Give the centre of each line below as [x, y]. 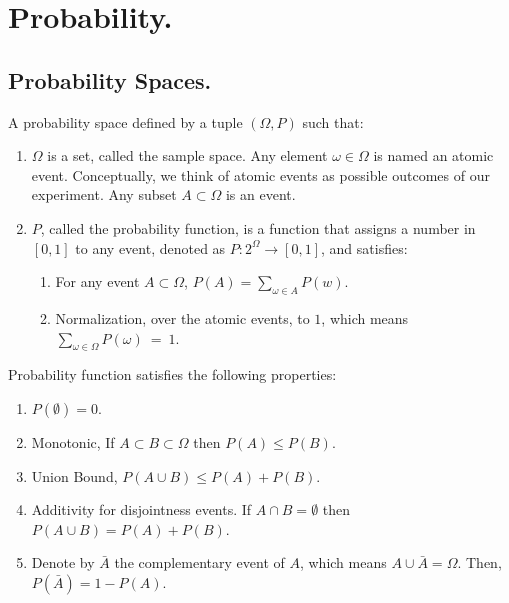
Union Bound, [74, 475]
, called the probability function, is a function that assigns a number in [258, 227]
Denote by [63, 562]
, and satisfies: [364, 247]
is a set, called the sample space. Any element [187, 155]
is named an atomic [433, 155]
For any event [97, 281]
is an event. [260, 194]
